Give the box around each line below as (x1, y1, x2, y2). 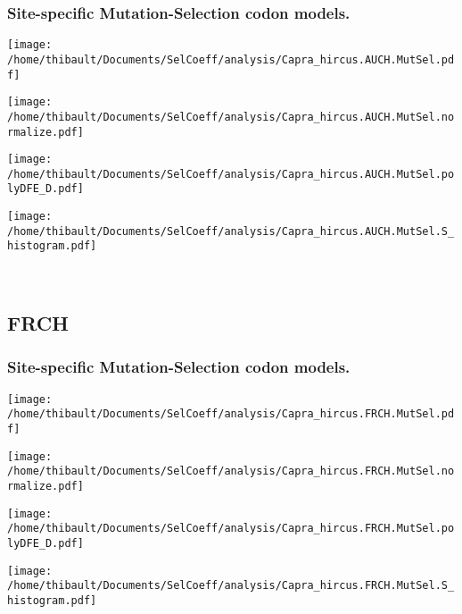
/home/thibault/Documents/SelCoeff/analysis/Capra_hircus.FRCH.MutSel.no (7, 465, 455, 478)
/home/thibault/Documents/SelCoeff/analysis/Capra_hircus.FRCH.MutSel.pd (7, 408, 455, 421)
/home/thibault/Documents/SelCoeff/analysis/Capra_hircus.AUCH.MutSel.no (7, 110, 455, 123)
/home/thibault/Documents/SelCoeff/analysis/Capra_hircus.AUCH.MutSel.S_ (7, 224, 455, 238)
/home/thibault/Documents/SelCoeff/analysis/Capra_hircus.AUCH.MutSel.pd (7, 53, 455, 66)
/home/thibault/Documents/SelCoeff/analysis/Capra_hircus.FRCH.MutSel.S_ (7, 579, 455, 593)
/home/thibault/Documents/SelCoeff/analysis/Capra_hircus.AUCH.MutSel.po (7, 167, 455, 181)
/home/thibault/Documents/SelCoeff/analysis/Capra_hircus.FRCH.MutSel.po (7, 522, 455, 535)
